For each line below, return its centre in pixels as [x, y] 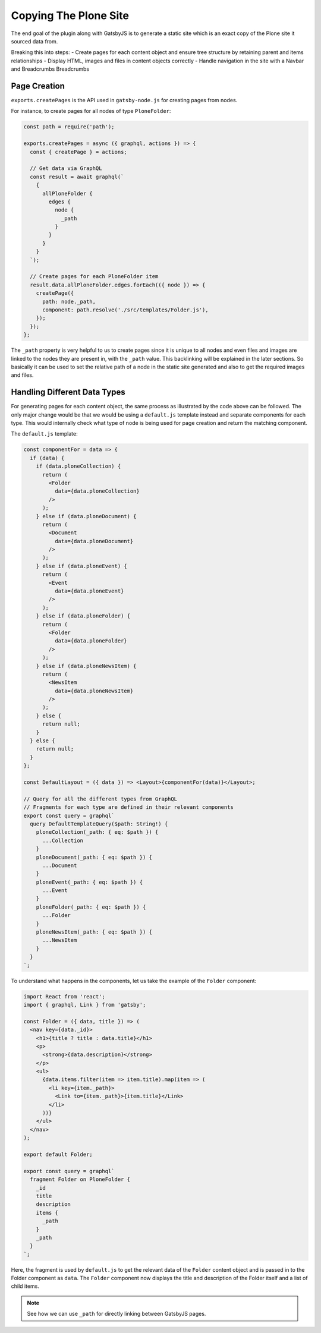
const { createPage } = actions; [78, 152]
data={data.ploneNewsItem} [94, 691]
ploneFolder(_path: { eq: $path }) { [91, 907]
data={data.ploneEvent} [89, 591]
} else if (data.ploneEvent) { [81, 566]
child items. [25, 1286]
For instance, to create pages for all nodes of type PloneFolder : [91, 111]
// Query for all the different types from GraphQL [100, 799]
